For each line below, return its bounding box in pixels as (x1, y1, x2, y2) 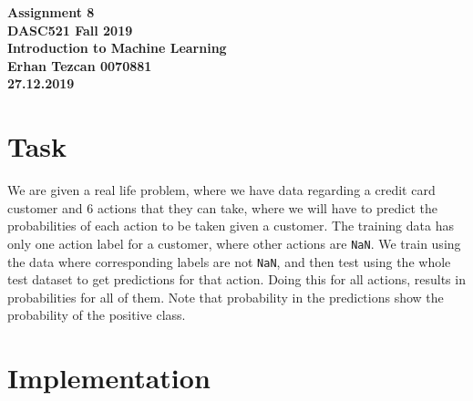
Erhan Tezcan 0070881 (7, 56, 152, 75)
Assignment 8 (7, 3, 95, 21)
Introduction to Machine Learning (7, 38, 227, 57)
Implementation (7, 359, 211, 396)
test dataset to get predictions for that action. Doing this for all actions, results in (7, 270, 466, 289)
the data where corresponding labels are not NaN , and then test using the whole (7, 252, 451, 271)
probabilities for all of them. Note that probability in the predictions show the (7, 287, 444, 306)
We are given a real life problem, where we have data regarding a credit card (7, 180, 436, 200)
